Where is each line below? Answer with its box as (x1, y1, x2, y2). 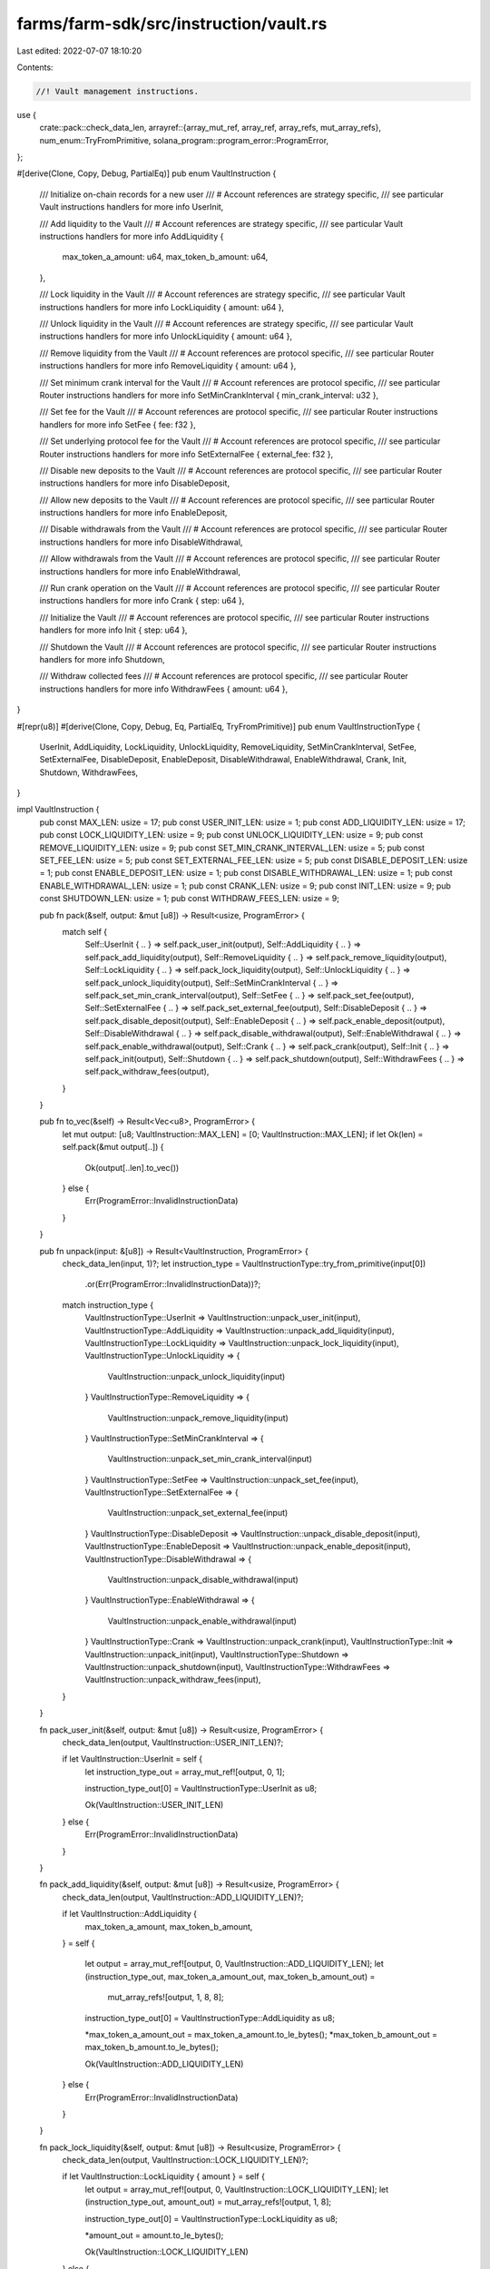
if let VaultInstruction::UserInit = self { (62, 1753, 203, 1764)
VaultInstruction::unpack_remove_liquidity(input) (107, 1412, 289, 1423)
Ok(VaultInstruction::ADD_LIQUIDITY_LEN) (84, 2058, 244, 2069)
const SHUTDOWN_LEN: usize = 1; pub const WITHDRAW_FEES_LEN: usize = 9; (39, 893, 340, 904)
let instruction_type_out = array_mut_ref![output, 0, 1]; (84, 1766, 285, 1777)
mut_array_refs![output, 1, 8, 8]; (107, 1992, 224, 2003)
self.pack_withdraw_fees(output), (84, 1066, 210, 1077)
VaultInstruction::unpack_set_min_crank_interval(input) (107, 1453, 313, 1465)
